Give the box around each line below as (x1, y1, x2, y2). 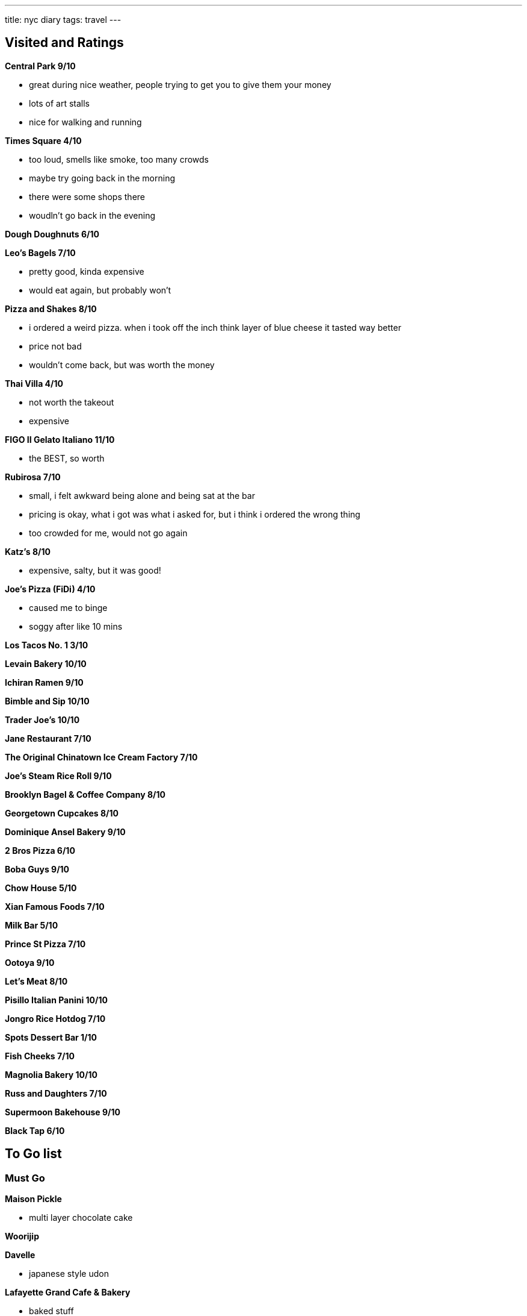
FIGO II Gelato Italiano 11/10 (5, 434, 115, 445)
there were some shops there (29, 191, 145, 202)
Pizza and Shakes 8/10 (5, 303, 97, 314)
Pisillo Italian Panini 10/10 (5, 994, 108, 1005)
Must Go (5, 1171, 45, 1184)
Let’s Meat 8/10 (5, 976, 68, 986)
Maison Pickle (5, 1194, 62, 1205)
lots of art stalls (29, 98, 90, 108)
